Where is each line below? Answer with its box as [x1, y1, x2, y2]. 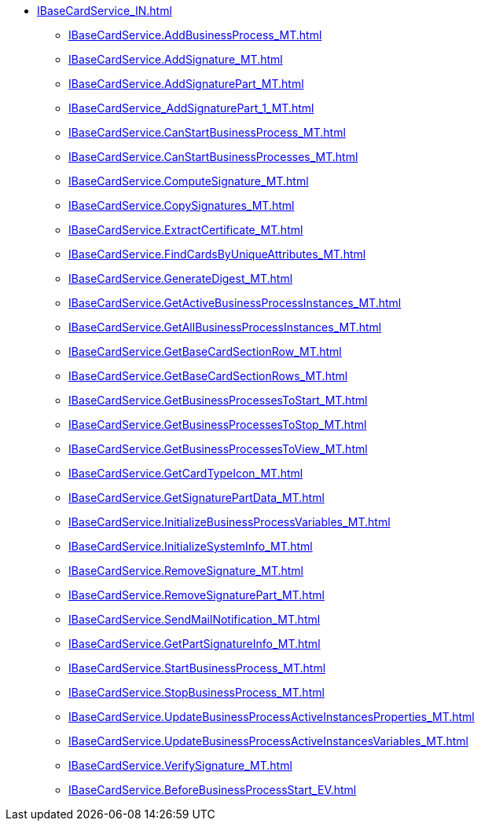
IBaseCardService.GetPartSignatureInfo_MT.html [68, 637, 321, 650]
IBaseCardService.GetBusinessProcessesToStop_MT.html [68, 418, 367, 431]
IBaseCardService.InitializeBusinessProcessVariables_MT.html [68, 515, 391, 529]
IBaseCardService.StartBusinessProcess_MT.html [68, 661, 326, 675]
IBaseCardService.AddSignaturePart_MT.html [68, 77, 304, 90]
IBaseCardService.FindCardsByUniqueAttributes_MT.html [68, 247, 366, 261]
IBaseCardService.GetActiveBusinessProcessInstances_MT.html [68, 296, 402, 309]
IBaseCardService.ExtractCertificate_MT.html [68, 223, 303, 236]
